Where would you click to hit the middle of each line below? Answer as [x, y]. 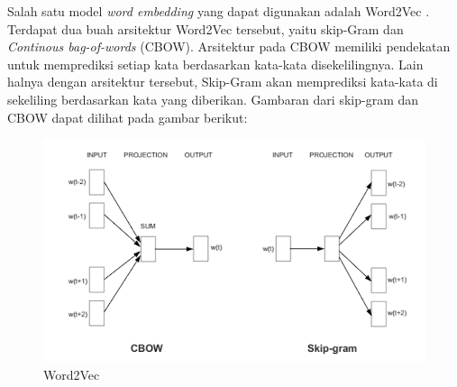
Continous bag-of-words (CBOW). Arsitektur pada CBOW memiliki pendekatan [229, 46]
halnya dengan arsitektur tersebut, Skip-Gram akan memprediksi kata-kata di [223, 82]
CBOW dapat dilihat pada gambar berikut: [128, 117]
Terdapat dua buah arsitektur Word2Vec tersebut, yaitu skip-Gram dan [206, 28]
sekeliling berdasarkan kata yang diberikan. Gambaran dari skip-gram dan [213, 99]
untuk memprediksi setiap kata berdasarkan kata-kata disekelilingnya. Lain [215, 64]
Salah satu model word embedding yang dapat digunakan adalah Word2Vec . [219, 11]
